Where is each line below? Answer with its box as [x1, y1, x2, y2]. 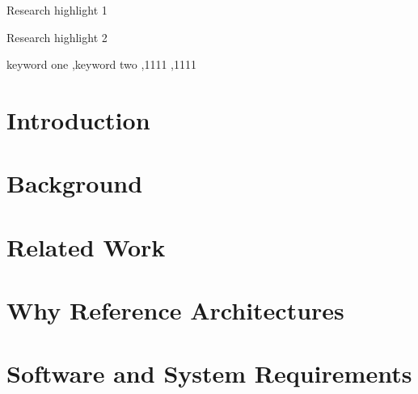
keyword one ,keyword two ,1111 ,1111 [6, 56, 196, 73]
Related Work [6, 230, 166, 263]
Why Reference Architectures [6, 294, 344, 327]
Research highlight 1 [6, 2, 108, 18]
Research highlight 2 [6, 28, 108, 45]
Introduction [6, 103, 150, 136]
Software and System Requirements [6, 357, 412, 390]
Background [6, 167, 143, 200]
